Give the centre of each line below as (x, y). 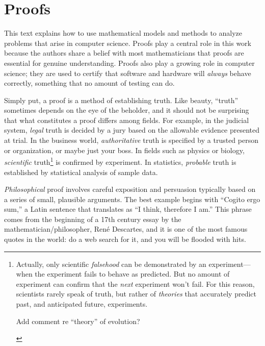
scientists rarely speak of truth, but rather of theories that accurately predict (136, 294)
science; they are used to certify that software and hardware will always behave (128, 73)
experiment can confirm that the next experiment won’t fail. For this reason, (135, 283)
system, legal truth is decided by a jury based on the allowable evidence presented (132, 130)
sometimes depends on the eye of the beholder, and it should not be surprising (127, 110)
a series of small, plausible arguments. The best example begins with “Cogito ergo (132, 199)
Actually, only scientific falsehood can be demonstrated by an (111, 264)
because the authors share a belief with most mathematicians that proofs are (124, 53)
